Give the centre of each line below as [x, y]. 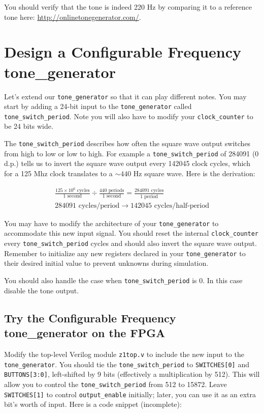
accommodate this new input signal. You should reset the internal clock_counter [131, 233]
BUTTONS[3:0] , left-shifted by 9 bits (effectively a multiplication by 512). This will [132, 374]
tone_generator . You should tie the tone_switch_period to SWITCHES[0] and [127, 364]
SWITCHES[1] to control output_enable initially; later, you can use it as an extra [130, 394]
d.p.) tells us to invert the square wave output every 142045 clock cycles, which [127, 163]
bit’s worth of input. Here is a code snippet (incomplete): [93, 404]
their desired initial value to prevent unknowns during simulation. [106, 263]
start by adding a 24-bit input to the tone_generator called [98, 106]
